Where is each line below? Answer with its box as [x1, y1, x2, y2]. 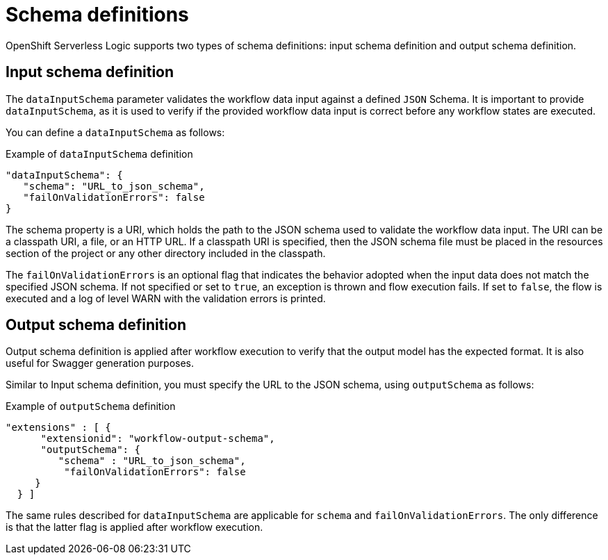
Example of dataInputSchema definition [6, 147, 193, 160]
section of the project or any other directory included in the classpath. [6, 247, 326, 259]
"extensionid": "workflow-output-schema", [40, 433, 275, 445]
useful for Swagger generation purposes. [6, 357, 195, 370]
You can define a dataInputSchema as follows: [6, 126, 225, 138]
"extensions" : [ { [6, 422, 111, 434]
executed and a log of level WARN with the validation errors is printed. [6, 292, 326, 304]
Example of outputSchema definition [6, 400, 176, 413]
